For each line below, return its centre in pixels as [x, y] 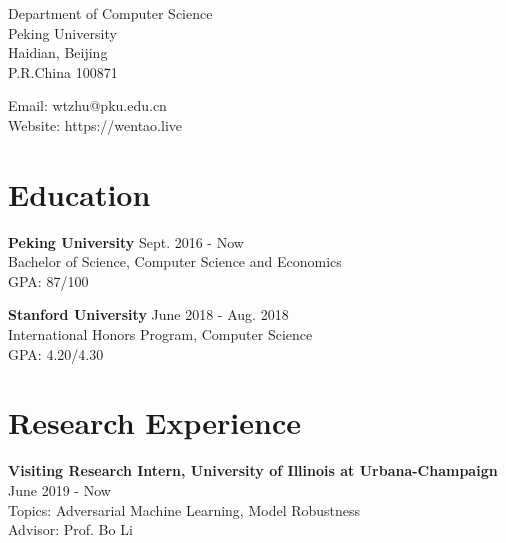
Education [79, 193]
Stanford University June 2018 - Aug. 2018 [148, 314]
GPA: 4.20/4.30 [56, 353]
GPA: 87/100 [48, 280]
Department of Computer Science [110, 13]
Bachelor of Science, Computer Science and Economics [175, 261]
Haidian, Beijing [58, 52]
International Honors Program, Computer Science [160, 334]
